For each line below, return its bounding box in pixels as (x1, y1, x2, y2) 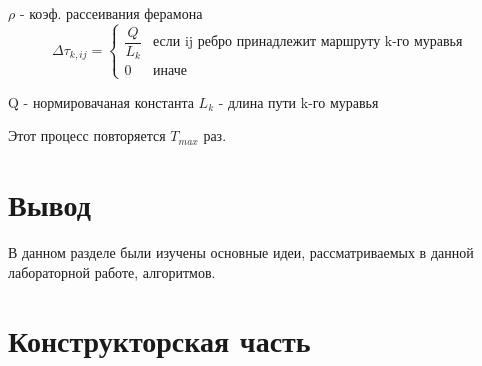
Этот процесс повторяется (8, 125, 166, 146)
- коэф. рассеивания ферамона (19, 3, 203, 23)
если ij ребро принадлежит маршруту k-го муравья (153, 35, 463, 50)
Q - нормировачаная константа (8, 91, 194, 112)
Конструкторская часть (8, 320, 311, 361)
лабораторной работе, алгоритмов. (8, 261, 216, 282)
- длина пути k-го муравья (218, 91, 379, 112)
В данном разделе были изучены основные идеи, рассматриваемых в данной (8, 242, 474, 262)
